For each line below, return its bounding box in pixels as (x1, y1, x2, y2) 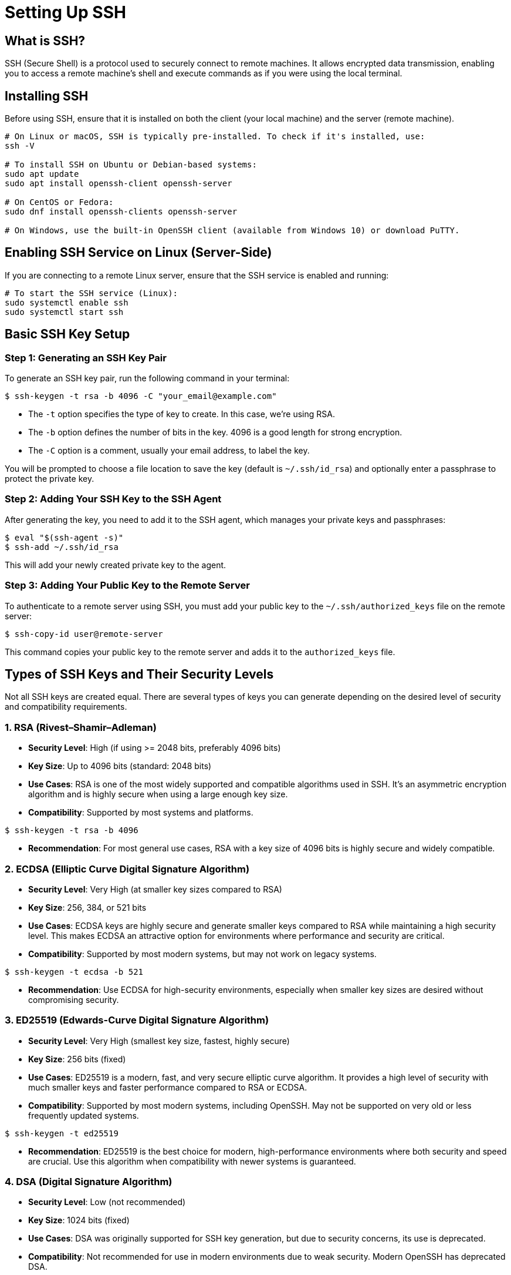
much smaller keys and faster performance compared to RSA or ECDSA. (28, 1082, 307, 1092)
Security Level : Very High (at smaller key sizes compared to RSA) (28, 884, 282, 894)
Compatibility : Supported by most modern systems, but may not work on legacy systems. (28, 948, 377, 959)
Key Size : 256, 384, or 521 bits (28, 902, 147, 912)
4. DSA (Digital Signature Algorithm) (5, 1176, 172, 1188)
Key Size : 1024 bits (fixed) (28, 1215, 130, 1226)
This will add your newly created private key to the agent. (5, 559, 226, 570)
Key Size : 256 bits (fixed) (28, 1053, 126, 1064)
